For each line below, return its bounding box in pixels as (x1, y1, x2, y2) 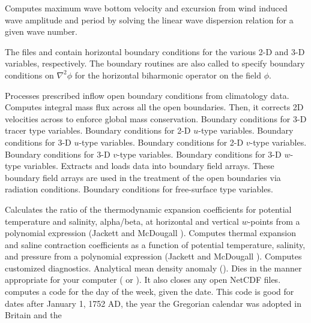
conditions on (5, 68, 54, 81)
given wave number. (5, 25, 77, 38)
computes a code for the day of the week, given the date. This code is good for (5, 285, 294, 298)
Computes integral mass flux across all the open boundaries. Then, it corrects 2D (5, 101, 304, 113)
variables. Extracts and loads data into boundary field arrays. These (23, 159, 274, 172)
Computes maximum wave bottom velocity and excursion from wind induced (5, 2, 288, 14)
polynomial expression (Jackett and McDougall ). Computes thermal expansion (5, 227, 296, 239)
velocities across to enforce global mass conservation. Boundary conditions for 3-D (5, 112, 307, 125)
